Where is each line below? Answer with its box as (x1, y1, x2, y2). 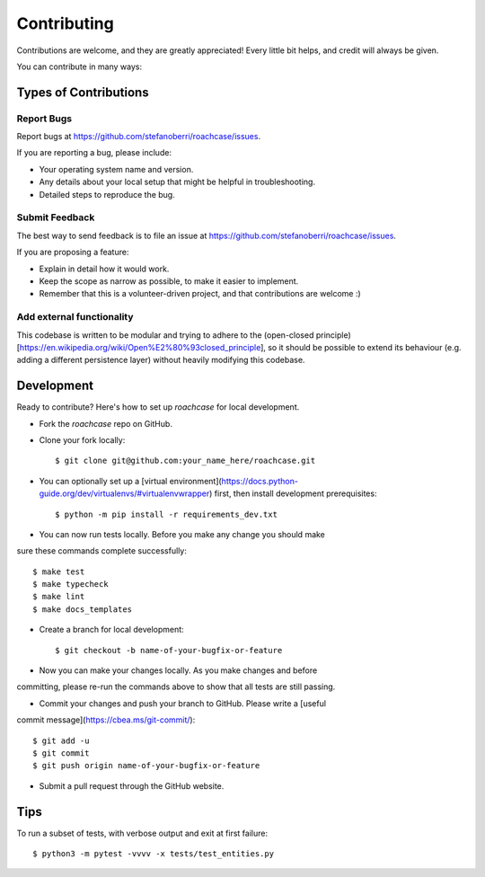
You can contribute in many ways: (16, 61, 143, 72)
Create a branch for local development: (39, 625, 184, 635)
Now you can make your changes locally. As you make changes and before (39, 665, 318, 676)
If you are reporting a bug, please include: (16, 147, 172, 158)
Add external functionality (16, 311, 134, 323)
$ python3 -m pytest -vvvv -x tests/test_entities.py (32, 849, 274, 859)
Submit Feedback (16, 211, 95, 224)
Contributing (16, 13, 114, 33)
